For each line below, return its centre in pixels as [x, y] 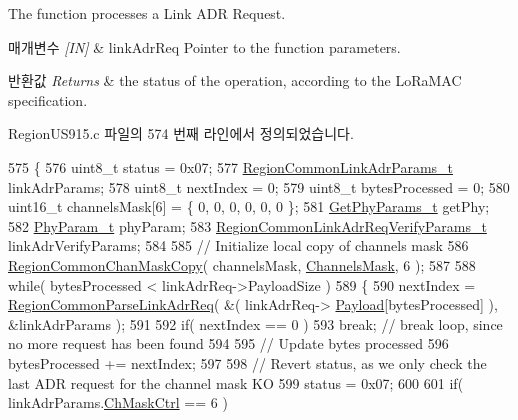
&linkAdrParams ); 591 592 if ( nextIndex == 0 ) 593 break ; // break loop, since [255, 323]
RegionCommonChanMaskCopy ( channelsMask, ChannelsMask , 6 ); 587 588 [242, 264]
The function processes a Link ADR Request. [147, 13]
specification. [48, 99]
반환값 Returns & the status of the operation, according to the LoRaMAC [235, 80]
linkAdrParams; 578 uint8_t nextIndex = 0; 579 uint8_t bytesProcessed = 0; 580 [259, 186]
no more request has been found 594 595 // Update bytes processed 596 [228, 343]
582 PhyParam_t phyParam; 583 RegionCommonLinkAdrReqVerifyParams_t [247, 225]
